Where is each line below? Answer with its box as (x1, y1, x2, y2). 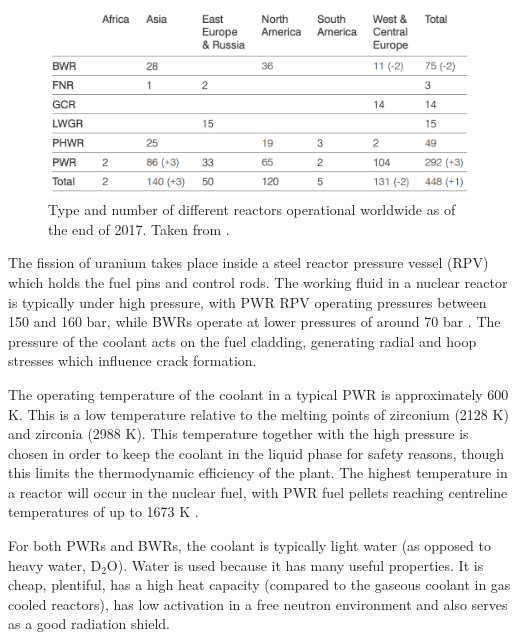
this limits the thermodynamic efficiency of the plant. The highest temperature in (8, 462, 508, 483)
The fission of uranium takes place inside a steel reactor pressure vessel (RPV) (8, 252, 489, 273)
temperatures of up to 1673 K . (8, 501, 199, 522)
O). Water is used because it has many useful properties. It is (106, 554, 484, 575)
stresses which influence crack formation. (8, 350, 257, 371)
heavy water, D (8, 554, 102, 575)
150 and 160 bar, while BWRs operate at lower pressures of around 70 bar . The (8, 311, 501, 332)
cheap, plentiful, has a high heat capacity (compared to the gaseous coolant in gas (8, 574, 511, 595)
